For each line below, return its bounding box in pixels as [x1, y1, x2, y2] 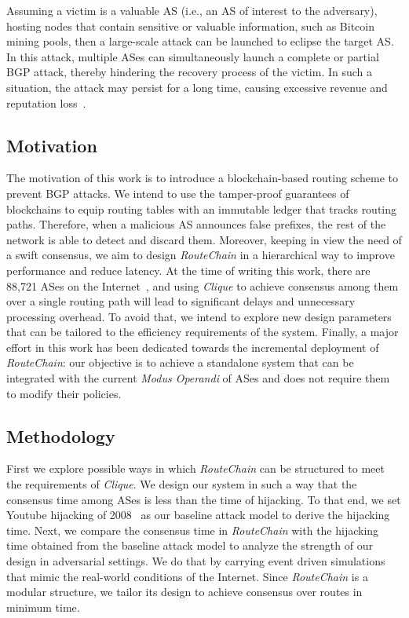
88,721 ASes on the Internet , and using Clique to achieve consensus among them [6, 277, 399, 294]
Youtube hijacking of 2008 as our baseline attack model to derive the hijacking [6, 506, 390, 523]
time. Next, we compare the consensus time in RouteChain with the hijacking [6, 521, 379, 538]
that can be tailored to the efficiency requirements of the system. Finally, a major [6, 324, 399, 340]
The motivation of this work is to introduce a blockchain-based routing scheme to [6, 170, 398, 186]
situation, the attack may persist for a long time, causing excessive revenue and [6, 79, 388, 95]
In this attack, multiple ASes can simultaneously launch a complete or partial [6, 48, 379, 64]
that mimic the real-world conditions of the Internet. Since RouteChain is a [6, 568, 368, 584]
